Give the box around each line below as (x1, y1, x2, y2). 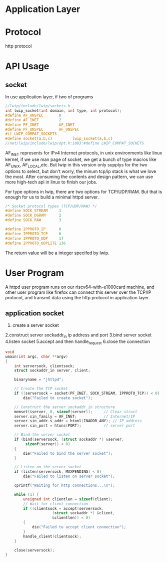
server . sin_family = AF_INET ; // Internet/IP (14, 414, 135, 419)
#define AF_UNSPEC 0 (5, 113, 61, 118)
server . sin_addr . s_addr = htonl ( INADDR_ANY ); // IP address (14, 419, 142, 424)
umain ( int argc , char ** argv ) (5, 354, 68, 359)
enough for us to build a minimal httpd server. (5, 194, 99, 200)
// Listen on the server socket (14, 465, 81, 470)
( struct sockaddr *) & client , (52, 510, 115, 516)
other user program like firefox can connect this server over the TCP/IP (5, 289, 151, 295)
